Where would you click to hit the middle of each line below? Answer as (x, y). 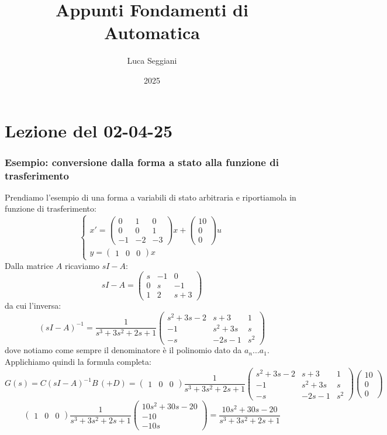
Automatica (152, 32)
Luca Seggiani (152, 61)
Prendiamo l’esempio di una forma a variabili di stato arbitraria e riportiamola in (151, 197)
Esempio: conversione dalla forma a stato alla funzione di (142, 162)
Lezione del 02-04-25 (89, 130)
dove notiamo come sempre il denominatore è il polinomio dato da (123, 350)
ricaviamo (82, 265)
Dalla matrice (29, 265)
